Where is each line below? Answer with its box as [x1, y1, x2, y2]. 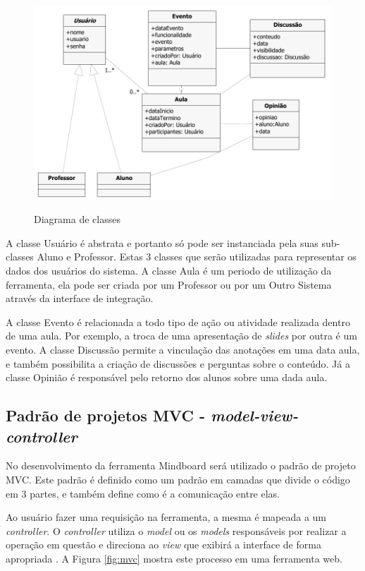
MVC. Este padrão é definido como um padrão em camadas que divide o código [6, 471, 350, 486]
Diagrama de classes [34, 212, 120, 227]
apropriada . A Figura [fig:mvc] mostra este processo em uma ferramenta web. [6, 551, 342, 565]
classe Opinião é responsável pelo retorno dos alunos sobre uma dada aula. [6, 370, 328, 385]
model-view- [211, 404, 299, 426]
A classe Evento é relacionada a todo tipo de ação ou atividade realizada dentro [6, 314, 350, 329]
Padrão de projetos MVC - [6, 404, 205, 426]
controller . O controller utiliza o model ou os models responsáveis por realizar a [6, 523, 347, 538]
